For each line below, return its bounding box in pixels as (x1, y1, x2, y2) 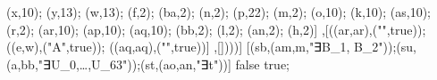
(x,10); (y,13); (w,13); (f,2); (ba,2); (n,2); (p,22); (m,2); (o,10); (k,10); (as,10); (6, 3, 431, 20)
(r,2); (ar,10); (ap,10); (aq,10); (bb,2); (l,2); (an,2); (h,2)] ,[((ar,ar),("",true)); (6, 20, 426, 38)
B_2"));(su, (353, 37, 416, 56)
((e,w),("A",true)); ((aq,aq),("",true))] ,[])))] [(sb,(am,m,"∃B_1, (6, 37, 350, 56)
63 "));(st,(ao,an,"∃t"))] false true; (110, 54, 290, 73)
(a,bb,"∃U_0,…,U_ (6, 54, 111, 73)
